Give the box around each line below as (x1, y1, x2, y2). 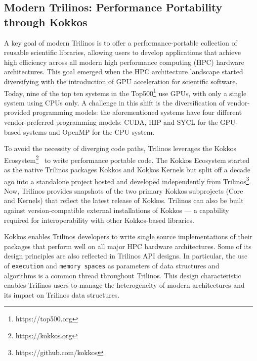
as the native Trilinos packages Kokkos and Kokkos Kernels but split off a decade (4, 164, 251, 175)
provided (4, 107, 30, 117)
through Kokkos (4, 14, 87, 29)
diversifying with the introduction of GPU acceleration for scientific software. (4, 76, 238, 86)
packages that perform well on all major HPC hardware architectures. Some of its (4, 241, 252, 251)
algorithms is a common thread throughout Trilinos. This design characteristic (4, 270, 241, 280)
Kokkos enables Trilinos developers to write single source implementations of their (4, 231, 253, 242)
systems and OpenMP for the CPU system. (23, 126, 155, 137)
